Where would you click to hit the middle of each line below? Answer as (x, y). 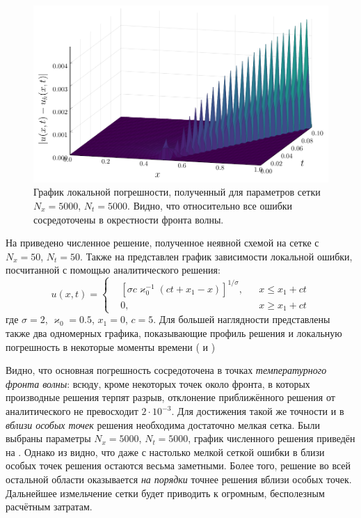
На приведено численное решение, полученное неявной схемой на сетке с (162, 243)
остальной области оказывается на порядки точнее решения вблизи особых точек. (179, 479)
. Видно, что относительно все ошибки (210, 205)
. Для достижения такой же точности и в (258, 411)
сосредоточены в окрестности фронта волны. (129, 219)
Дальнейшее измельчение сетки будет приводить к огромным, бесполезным (165, 493)
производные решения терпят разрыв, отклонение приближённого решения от (170, 397)
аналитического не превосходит (72, 411)
